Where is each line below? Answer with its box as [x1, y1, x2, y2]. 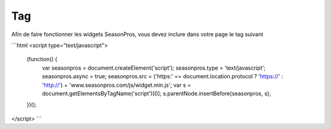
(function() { [26, 56, 58, 63]
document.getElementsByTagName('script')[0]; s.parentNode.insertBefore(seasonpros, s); [42, 89, 271, 97]
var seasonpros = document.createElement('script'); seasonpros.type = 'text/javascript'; [42, 64, 266, 72]
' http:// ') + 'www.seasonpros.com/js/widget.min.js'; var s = [42, 81, 191, 89]
